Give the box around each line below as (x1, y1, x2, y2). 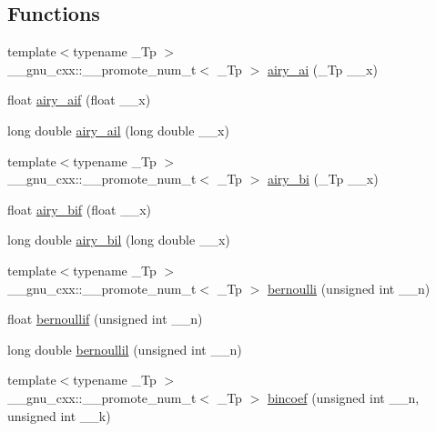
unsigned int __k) (7, 406, 111, 425)
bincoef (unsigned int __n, (267, 387, 420, 407)
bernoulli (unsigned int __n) (267, 278, 431, 297)
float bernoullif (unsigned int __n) (7, 309, 203, 328)
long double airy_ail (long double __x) (7, 120, 229, 139)
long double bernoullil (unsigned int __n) (7, 339, 242, 358)
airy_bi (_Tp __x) (267, 169, 379, 188)
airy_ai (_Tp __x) (267, 59, 378, 78)
